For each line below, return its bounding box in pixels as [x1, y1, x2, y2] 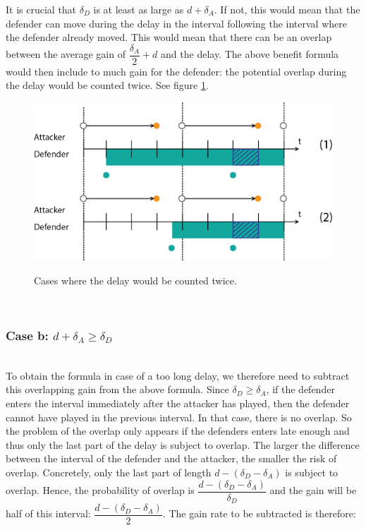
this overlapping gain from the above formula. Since [6, 382, 229, 397]
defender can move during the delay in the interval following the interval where [6, 16, 347, 30]
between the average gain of [6, 47, 126, 61]
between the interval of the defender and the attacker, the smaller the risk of [6, 451, 337, 466]
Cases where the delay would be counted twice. [34, 272, 237, 287]
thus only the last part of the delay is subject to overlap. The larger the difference [6, 437, 360, 452]
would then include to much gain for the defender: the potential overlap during [6, 64, 347, 78]
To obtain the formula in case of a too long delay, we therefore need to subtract [6, 368, 350, 383]
